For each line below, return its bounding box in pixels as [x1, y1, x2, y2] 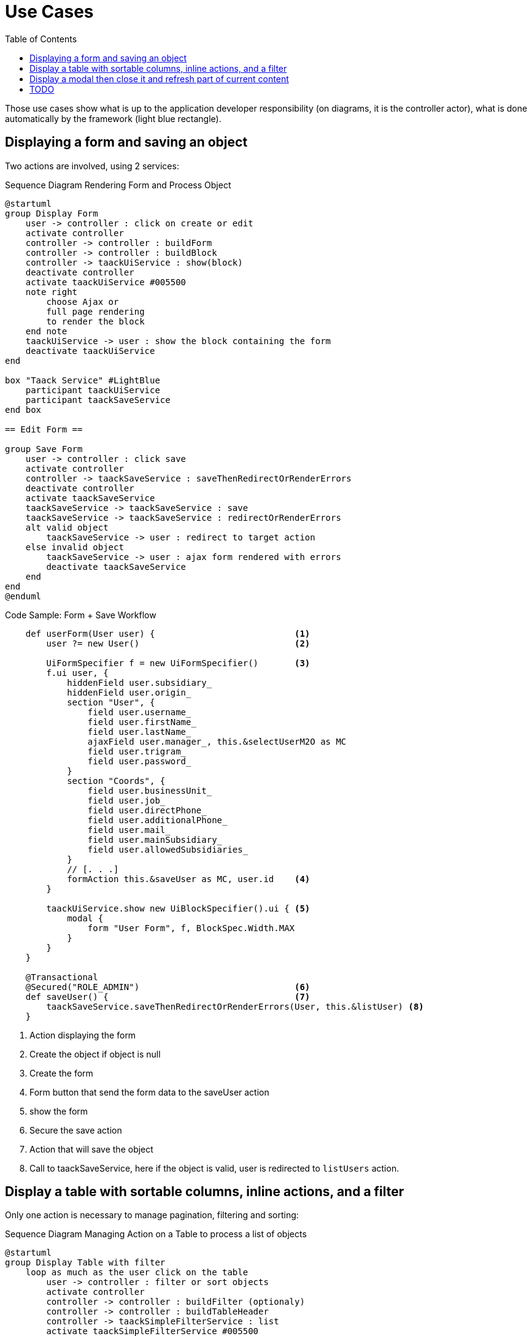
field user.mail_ [87, 824, 171, 835]
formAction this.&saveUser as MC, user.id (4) [67, 873, 310, 884]
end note [25, 326, 67, 336]
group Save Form [5, 443, 83, 454]
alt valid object [25, 522, 109, 532]
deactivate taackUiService [25, 345, 155, 356]
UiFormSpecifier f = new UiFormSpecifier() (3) [46, 658, 310, 668]
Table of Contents [5, 33, 77, 44]
